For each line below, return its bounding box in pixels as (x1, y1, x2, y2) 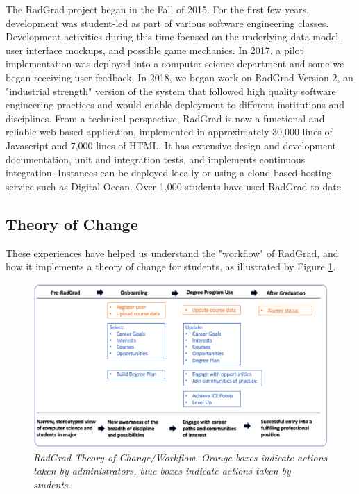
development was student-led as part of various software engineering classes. (6, 15, 329, 30)
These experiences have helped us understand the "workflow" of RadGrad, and (6, 245, 339, 260)
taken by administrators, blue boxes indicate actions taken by (33, 463, 291, 478)
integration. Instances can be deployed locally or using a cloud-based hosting (6, 165, 332, 180)
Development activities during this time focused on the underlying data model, (6, 29, 342, 44)
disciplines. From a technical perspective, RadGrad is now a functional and (6, 110, 325, 125)
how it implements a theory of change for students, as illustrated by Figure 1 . (6, 259, 336, 274)
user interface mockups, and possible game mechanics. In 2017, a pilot (6, 42, 303, 57)
